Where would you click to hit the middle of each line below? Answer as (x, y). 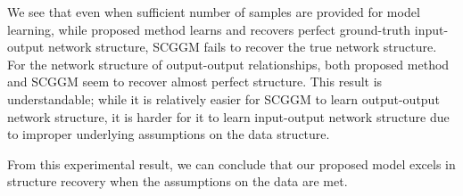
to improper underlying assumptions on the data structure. (169, 134)
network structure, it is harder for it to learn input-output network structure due (228, 116)
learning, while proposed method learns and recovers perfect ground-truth (209, 29)
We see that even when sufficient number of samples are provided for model (214, 12)
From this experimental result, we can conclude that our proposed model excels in (231, 163)
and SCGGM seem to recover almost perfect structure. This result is (195, 82)
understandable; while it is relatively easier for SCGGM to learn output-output (223, 98)
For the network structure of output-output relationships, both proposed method (228, 64)
